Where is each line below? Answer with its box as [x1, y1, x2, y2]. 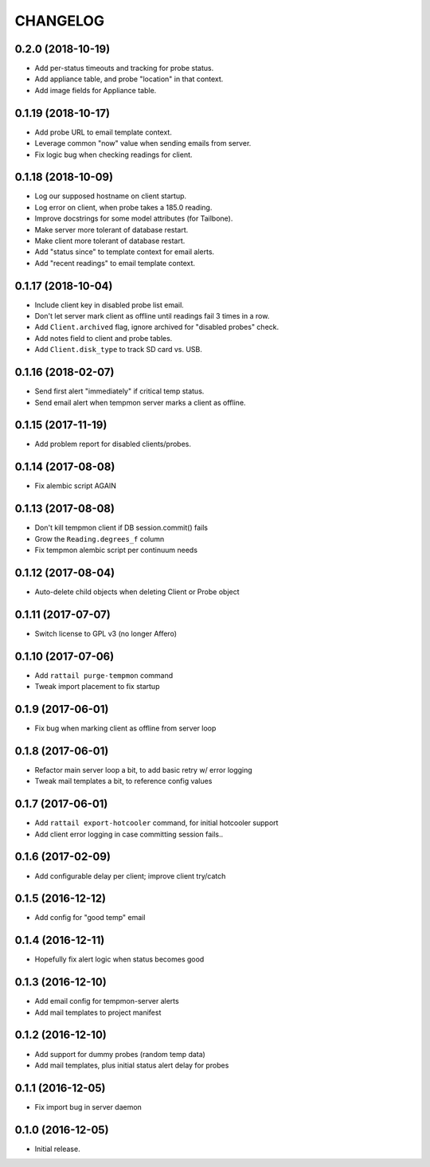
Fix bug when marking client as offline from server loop [34, 723, 217, 733]
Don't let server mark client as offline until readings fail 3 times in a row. [34, 311, 270, 321]
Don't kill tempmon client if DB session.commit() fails [34, 523, 209, 533]
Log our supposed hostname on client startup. [34, 191, 187, 201]
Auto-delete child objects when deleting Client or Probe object [34, 586, 240, 597]
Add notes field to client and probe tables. [34, 333, 173, 343]
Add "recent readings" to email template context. [34, 258, 195, 268]
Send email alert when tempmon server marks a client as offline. [34, 397, 246, 407]
